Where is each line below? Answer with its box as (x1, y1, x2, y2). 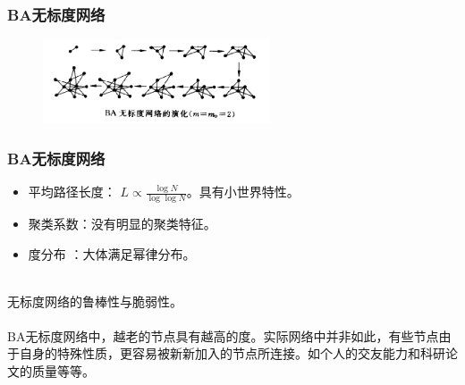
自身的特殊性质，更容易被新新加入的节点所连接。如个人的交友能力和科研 (19, 344, 445, 363)
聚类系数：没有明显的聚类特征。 (28, 213, 216, 232)
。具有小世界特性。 (186, 182, 300, 201)
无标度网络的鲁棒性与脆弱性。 (7, 291, 182, 310)
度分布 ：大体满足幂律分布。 (28, 244, 196, 263)
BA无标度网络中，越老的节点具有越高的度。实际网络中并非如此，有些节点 (7, 326, 439, 345)
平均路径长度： (28, 182, 116, 201)
